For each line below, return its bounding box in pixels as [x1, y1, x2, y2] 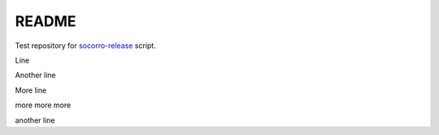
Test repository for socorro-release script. [15, 41, 156, 50]
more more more [15, 100, 72, 110]
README [15, 12, 76, 30]
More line [15, 85, 47, 95]
